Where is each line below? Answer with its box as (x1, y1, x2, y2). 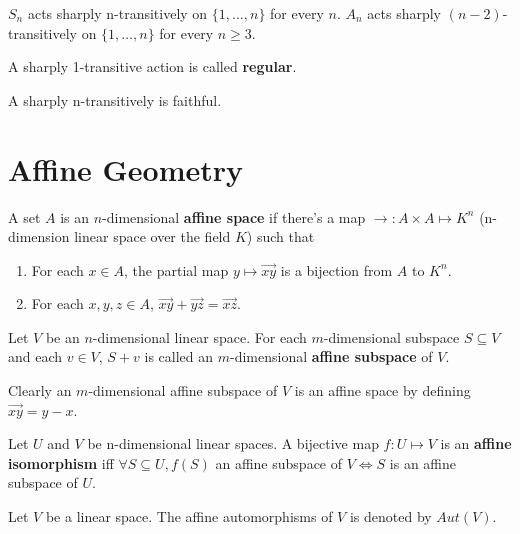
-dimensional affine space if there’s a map (102, 206, 366, 227)
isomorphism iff (8, 452, 114, 473)
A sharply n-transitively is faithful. (8, 89, 222, 110)
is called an (144, 346, 214, 367)
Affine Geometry (8, 148, 244, 189)
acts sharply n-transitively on (27, 3, 208, 23)
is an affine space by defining (294, 380, 471, 401)
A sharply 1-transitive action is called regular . (8, 56, 297, 77)
